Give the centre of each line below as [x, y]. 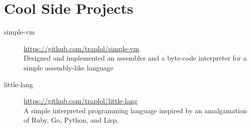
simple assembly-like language [69, 67]
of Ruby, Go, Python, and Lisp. [71, 120]
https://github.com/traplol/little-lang [81, 101]
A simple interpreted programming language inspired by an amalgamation [135, 110]
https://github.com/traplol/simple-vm [81, 48]
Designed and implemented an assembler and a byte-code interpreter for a [135, 58]
